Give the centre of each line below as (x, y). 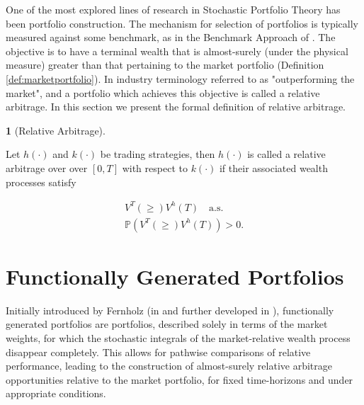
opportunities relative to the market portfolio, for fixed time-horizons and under (180, 379)
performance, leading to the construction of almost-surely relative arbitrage (169, 366)
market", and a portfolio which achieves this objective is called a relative (163, 92)
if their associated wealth (273, 167)
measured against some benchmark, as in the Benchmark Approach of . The (171, 37)
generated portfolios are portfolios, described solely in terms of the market (167, 324)
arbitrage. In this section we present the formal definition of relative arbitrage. (176, 107)
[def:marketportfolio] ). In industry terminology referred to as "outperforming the (180, 78)
